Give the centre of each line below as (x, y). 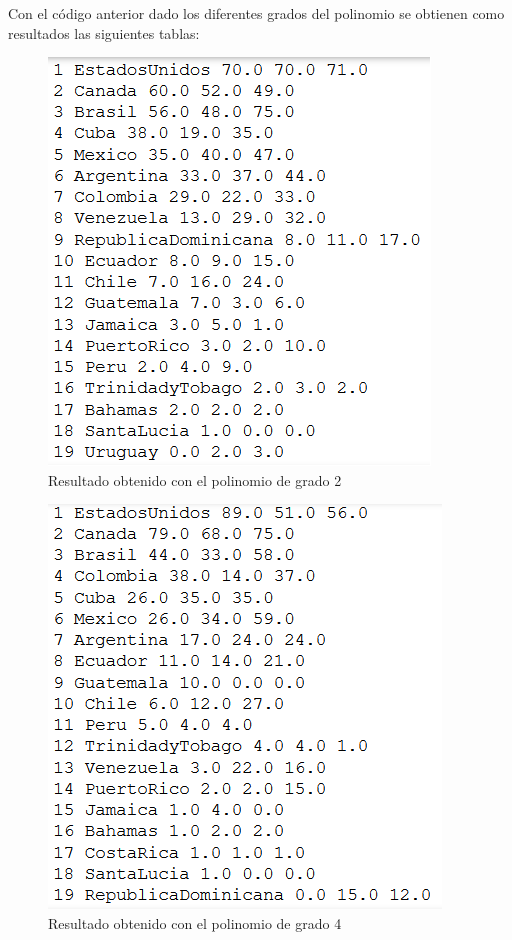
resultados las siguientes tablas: (104, 32)
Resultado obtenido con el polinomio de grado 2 (195, 479)
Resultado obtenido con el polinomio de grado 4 (195, 922)
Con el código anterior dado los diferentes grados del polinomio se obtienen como (256, 13)
